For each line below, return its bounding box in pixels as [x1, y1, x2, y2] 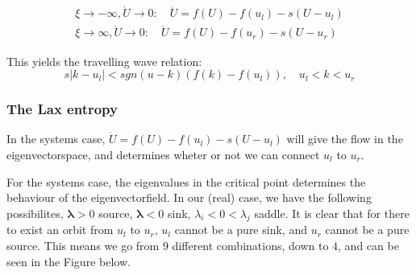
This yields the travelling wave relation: [6, 52, 202, 69]
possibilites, [6, 204, 64, 221]
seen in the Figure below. [6, 252, 131, 269]
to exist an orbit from [6, 221, 114, 238]
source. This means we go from [6, 237, 160, 254]
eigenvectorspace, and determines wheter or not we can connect [6, 146, 320, 162]
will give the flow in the [286, 130, 403, 147]
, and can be [338, 237, 399, 254]
